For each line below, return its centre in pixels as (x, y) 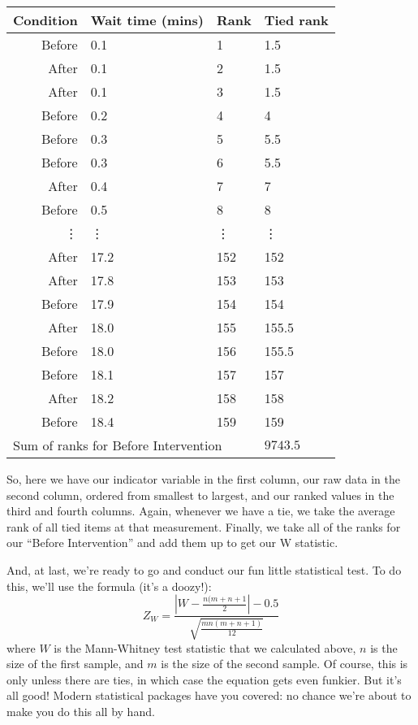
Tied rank (296, 20)
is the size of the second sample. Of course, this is (284, 664)
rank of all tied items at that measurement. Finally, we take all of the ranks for (204, 526)
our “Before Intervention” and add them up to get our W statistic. (172, 543)
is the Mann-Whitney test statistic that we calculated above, (205, 647)
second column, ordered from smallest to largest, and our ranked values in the (200, 495)
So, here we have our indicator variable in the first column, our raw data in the (203, 479)
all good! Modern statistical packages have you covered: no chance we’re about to (209, 695)
